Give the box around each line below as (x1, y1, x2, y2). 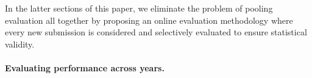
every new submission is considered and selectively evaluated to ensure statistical (5, 26, 307, 38)
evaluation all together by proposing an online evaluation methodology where (5, 13, 293, 26)
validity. (5, 37, 35, 50)
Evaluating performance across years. (5, 61, 165, 74)
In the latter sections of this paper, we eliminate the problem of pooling (5, 2, 273, 14)
